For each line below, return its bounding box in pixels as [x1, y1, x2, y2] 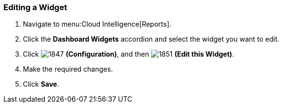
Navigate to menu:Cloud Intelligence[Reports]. [23, 20, 171, 29]
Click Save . [23, 80, 59, 89]
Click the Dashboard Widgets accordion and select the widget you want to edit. [23, 35, 280, 44]
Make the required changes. [23, 65, 113, 74]
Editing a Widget [3, 2, 67, 12]
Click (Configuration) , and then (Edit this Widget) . [23, 50, 234, 59]
